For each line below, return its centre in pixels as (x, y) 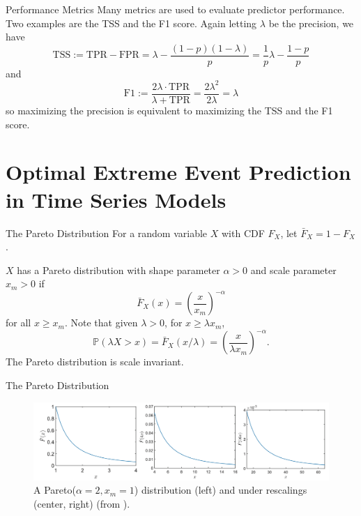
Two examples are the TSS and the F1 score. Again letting (131, 23)
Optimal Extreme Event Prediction (178, 172)
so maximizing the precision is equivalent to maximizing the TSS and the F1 (169, 110)
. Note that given (101, 322)
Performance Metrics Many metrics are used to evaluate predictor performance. (175, 9)
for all (18, 322)
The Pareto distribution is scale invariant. (95, 362)
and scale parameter (293, 270)
